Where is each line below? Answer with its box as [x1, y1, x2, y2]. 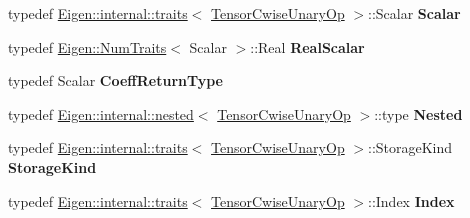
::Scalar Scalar [368, 3, 461, 23]
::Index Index [368, 190, 455, 211]
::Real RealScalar [250, 36, 365, 57]
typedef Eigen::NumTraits [8, 36, 167, 57]
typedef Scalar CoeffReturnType [8, 70, 223, 91]
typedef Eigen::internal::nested [8, 103, 194, 124]
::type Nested [374, 103, 463, 124]
